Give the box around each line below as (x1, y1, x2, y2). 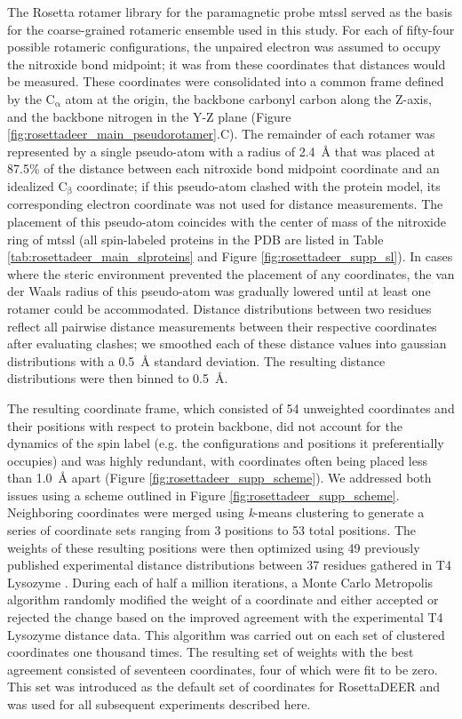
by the (7, 89, 42, 108)
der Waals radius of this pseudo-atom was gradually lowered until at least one (7, 282, 431, 300)
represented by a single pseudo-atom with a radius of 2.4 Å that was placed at (7, 141, 435, 160)
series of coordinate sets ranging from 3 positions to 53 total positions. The (7, 521, 417, 539)
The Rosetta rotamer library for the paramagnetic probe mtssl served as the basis (7, 3, 453, 20)
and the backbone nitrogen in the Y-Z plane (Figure (7, 107, 291, 125)
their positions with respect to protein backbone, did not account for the (7, 416, 402, 435)
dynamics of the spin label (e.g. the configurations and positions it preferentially (7, 434, 444, 452)
